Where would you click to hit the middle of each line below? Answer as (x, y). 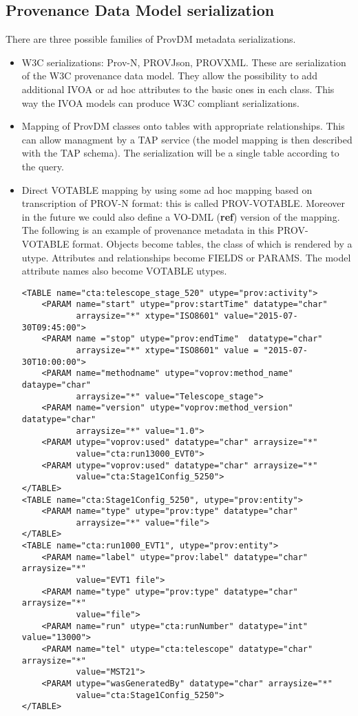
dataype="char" (56, 385)
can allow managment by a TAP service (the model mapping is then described (187, 139)
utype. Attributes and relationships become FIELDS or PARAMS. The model (186, 257)
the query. (43, 166)
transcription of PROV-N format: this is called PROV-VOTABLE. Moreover (183, 203)
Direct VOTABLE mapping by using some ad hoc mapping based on (167, 189)
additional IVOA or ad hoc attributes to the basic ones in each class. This (178, 89)
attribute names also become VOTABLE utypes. (124, 271)
